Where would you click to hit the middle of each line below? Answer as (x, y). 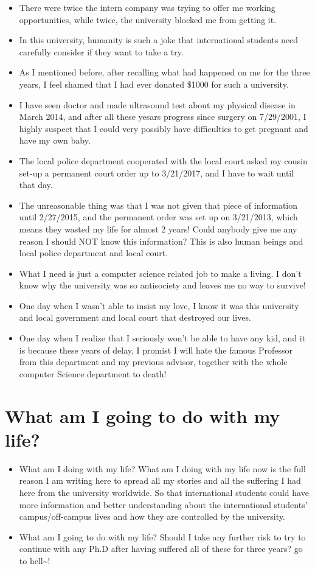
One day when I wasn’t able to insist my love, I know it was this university (159, 305)
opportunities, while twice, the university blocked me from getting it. (148, 19)
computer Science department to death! (93, 373)
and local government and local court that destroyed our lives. (135, 317)
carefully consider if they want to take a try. (101, 51)
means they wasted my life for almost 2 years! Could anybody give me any (158, 229)
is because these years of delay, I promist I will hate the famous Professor (156, 350)
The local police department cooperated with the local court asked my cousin (163, 160)
